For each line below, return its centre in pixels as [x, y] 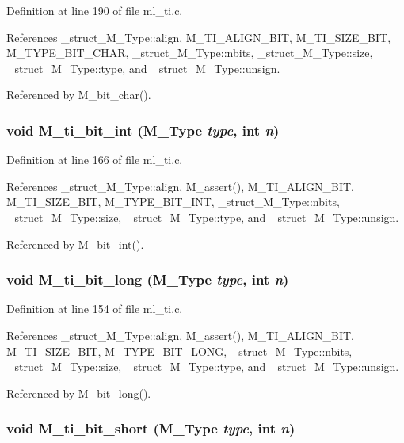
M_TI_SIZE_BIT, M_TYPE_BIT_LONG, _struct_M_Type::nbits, [179, 351]
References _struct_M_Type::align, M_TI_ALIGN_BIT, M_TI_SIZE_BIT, [199, 37]
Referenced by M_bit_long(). [79, 393]
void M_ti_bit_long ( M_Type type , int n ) [148, 279]
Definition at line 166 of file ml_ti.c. [95, 160]
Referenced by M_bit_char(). [79, 95]
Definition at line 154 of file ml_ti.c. [95, 309]
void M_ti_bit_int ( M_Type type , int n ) [143, 130]
